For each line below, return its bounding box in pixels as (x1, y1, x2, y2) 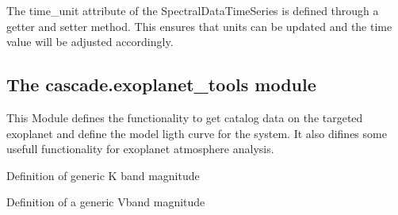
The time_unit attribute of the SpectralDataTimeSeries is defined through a (6, 2, 379, 18)
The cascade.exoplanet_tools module (6, 72, 316, 97)
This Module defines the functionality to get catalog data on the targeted (6, 109, 363, 125)
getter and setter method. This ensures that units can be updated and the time (6, 17, 392, 34)
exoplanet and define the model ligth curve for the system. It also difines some (6, 125, 387, 141)
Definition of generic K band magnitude (6, 167, 200, 183)
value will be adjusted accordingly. (6, 33, 174, 50)
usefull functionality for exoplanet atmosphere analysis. (6, 140, 274, 157)
